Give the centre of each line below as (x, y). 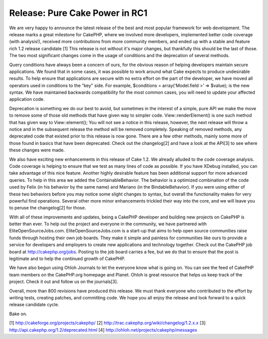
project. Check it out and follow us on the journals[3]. (64, 282)
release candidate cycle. (34, 305)
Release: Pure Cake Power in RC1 (78, 13)
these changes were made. (37, 150)
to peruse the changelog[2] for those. (48, 208)
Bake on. (18, 314)
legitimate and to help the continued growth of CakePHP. (67, 259)
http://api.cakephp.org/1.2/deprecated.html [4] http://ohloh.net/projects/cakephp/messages (103, 330)
